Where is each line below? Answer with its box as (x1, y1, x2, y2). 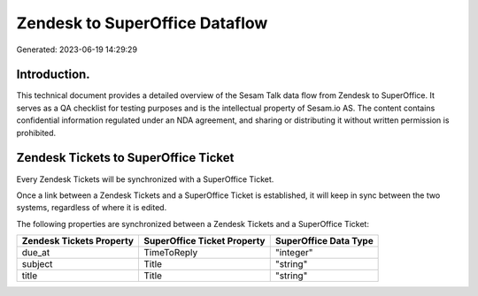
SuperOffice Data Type (274, 235, 374, 247)
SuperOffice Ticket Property (143, 235, 266, 247)
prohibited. (16, 127, 57, 138)
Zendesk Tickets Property (21, 235, 135, 247)
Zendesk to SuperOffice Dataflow (16, 13, 268, 33)
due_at (21, 247, 50, 259)
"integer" (274, 247, 313, 259)
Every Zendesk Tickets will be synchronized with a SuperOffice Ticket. (16, 173, 274, 185)
